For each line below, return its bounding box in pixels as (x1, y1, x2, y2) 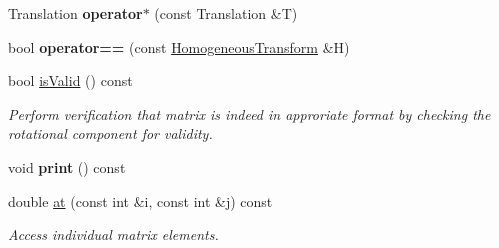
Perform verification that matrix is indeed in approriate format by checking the (8, 103, 491, 124)
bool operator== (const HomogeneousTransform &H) (8, 36, 350, 57)
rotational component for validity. (8, 123, 213, 144)
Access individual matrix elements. (8, 224, 219, 245)
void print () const (8, 156, 126, 177)
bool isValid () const (8, 70, 133, 91)
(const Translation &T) (154, 3, 298, 23)
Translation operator (8, 3, 143, 23)
